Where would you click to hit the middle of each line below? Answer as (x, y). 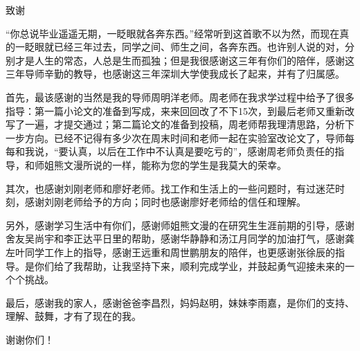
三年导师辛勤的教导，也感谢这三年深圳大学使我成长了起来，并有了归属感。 (175, 74)
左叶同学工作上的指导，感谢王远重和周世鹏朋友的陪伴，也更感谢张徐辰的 (170, 252)
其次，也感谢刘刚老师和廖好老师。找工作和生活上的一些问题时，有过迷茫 (170, 188)
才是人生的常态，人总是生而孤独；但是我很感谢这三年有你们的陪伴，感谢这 (184, 60)
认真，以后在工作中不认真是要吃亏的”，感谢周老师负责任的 (201, 151)
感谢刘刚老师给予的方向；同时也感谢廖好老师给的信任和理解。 (165, 202)
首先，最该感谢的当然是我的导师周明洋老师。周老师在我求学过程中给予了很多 (180, 97)
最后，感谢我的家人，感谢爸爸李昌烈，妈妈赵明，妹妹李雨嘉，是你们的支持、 (180, 302)
